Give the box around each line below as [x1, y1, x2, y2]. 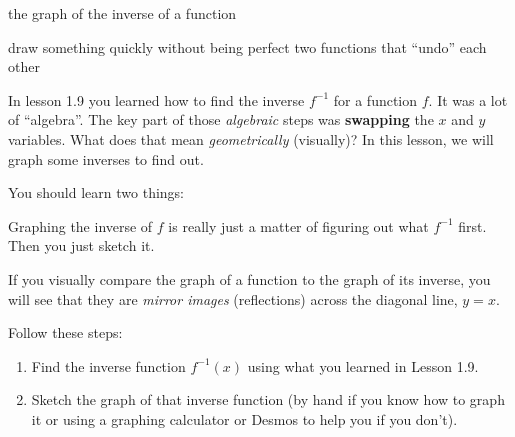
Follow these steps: [8, 322, 123, 343]
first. [458, 215, 487, 236]
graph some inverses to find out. [8, 148, 204, 169]
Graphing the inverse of [8, 215, 153, 236]
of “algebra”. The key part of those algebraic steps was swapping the [8, 109, 434, 130]
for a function [333, 89, 418, 110]
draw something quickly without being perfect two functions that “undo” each [8, 36, 487, 57]
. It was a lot [428, 89, 508, 110]
